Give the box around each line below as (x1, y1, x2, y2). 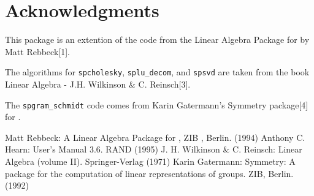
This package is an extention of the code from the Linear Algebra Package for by (5, 33, 310, 46)
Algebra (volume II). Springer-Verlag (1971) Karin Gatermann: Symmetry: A (5, 155, 296, 167)
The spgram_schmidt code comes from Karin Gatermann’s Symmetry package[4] (5, 98, 308, 111)
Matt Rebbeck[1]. (5, 45, 70, 58)
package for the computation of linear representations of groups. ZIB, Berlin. (5, 167, 294, 179)
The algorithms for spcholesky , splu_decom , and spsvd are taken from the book (5, 66, 310, 78)
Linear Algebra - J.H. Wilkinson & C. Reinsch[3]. (5, 77, 191, 90)
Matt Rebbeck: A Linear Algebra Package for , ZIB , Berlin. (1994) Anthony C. (5, 130, 305, 143)
